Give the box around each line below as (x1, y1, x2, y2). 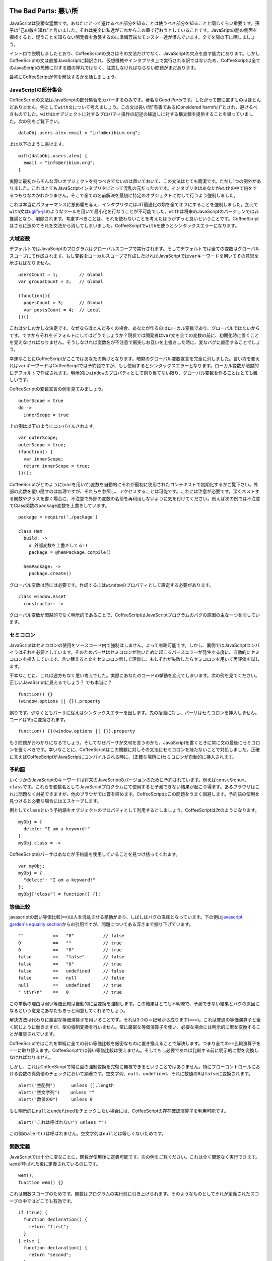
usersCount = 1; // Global (18, 271, 103, 277)
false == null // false (18, 975, 125, 981)
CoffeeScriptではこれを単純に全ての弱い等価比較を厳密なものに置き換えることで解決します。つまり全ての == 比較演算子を (9, 1040, 261, 1046)
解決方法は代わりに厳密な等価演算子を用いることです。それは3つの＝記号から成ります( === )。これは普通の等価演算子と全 (9, 1017, 261, 1023)
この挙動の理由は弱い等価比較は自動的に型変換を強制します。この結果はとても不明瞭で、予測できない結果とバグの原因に (9, 1000, 260, 1006)
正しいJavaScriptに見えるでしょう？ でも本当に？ (9, 679, 112, 685)
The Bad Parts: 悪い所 (9, 7, 78, 15)
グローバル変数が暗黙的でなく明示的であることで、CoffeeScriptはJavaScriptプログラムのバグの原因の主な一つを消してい (9, 612, 260, 618)
